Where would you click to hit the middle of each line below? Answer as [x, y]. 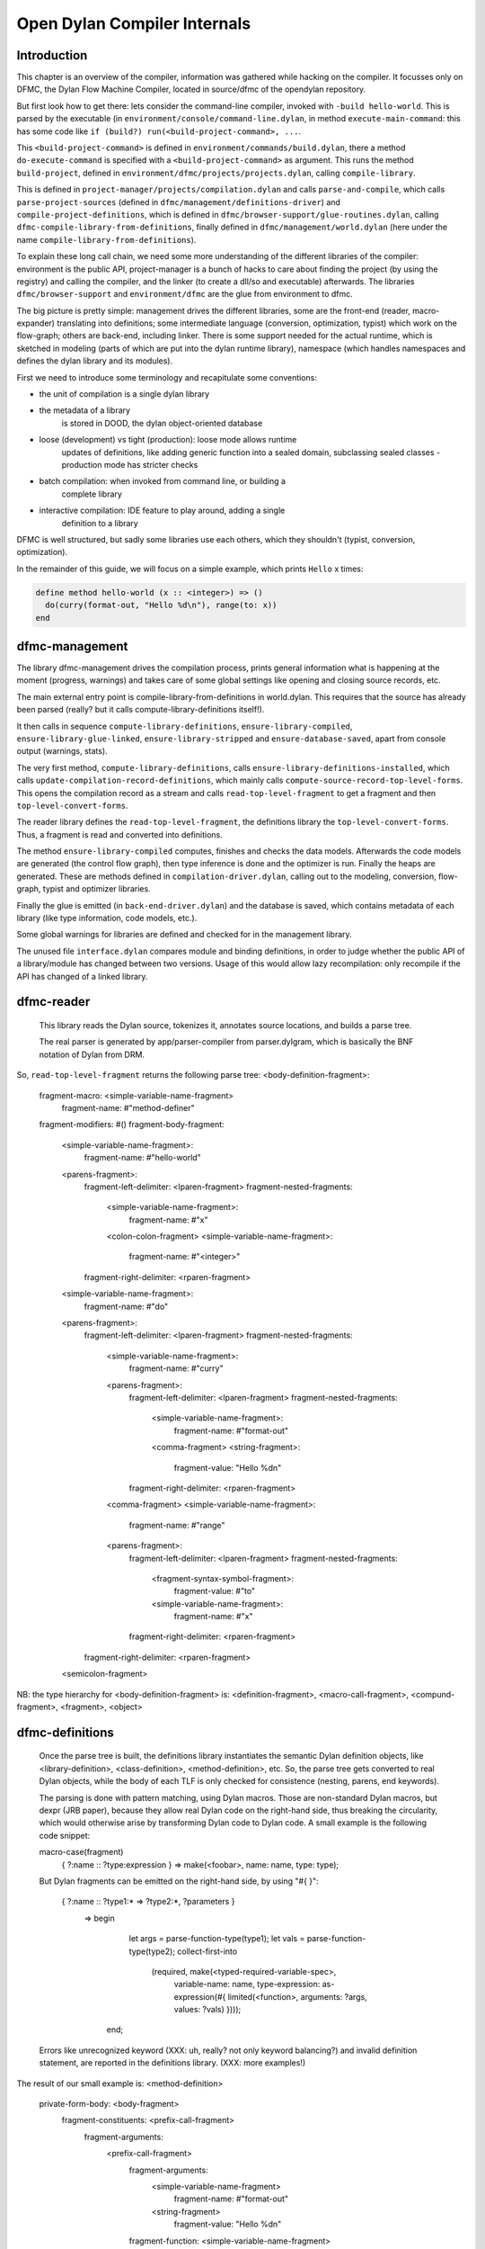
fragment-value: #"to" [215, 1591]
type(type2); [152, 1951]
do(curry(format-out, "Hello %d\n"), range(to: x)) [161, 605]
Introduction [52, 55]
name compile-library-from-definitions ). [106, 239]
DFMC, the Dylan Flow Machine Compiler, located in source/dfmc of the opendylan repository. [191, 89]
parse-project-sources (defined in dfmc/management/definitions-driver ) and [179, 202]
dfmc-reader [53, 1002]
